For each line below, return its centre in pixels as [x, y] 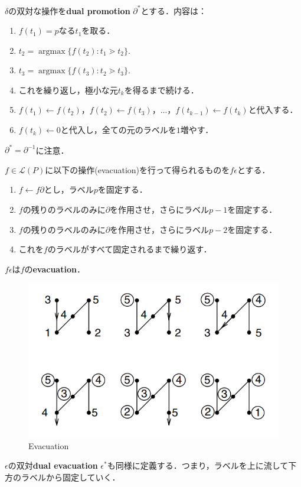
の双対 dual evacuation [53, 465]
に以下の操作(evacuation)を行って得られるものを [138, 169]
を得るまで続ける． [161, 90]
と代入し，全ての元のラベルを [118, 130]
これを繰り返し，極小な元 [68, 90]
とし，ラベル [69, 189]
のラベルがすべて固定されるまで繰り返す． [130, 249]
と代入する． [273, 110]
